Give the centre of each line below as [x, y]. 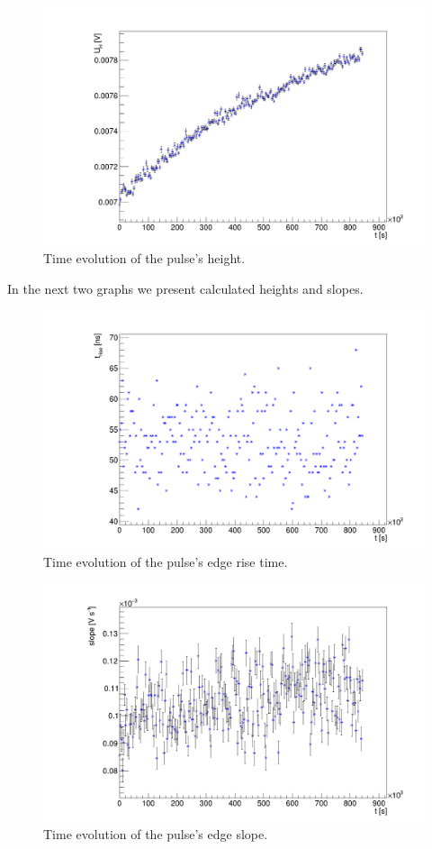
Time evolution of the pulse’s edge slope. [156, 834]
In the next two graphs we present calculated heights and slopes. [185, 288]
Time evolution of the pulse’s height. [144, 258]
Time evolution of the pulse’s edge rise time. [166, 561]
